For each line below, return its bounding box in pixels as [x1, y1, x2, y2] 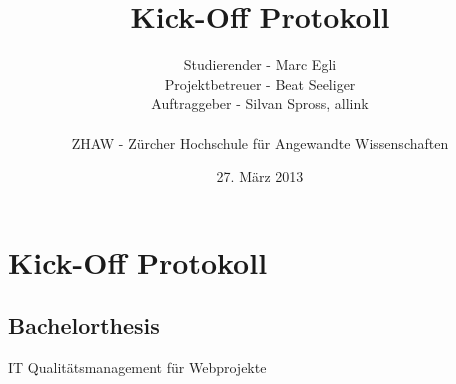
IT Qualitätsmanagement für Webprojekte [8, 357, 267, 378]
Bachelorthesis [8, 310, 160, 341]
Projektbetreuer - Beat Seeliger [164, 73, 356, 94]
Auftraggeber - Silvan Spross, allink [151, 93, 369, 114]
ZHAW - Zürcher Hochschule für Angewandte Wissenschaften [71, 132, 449, 153]
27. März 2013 [216, 166, 304, 187]
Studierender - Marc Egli [183, 54, 337, 75]
